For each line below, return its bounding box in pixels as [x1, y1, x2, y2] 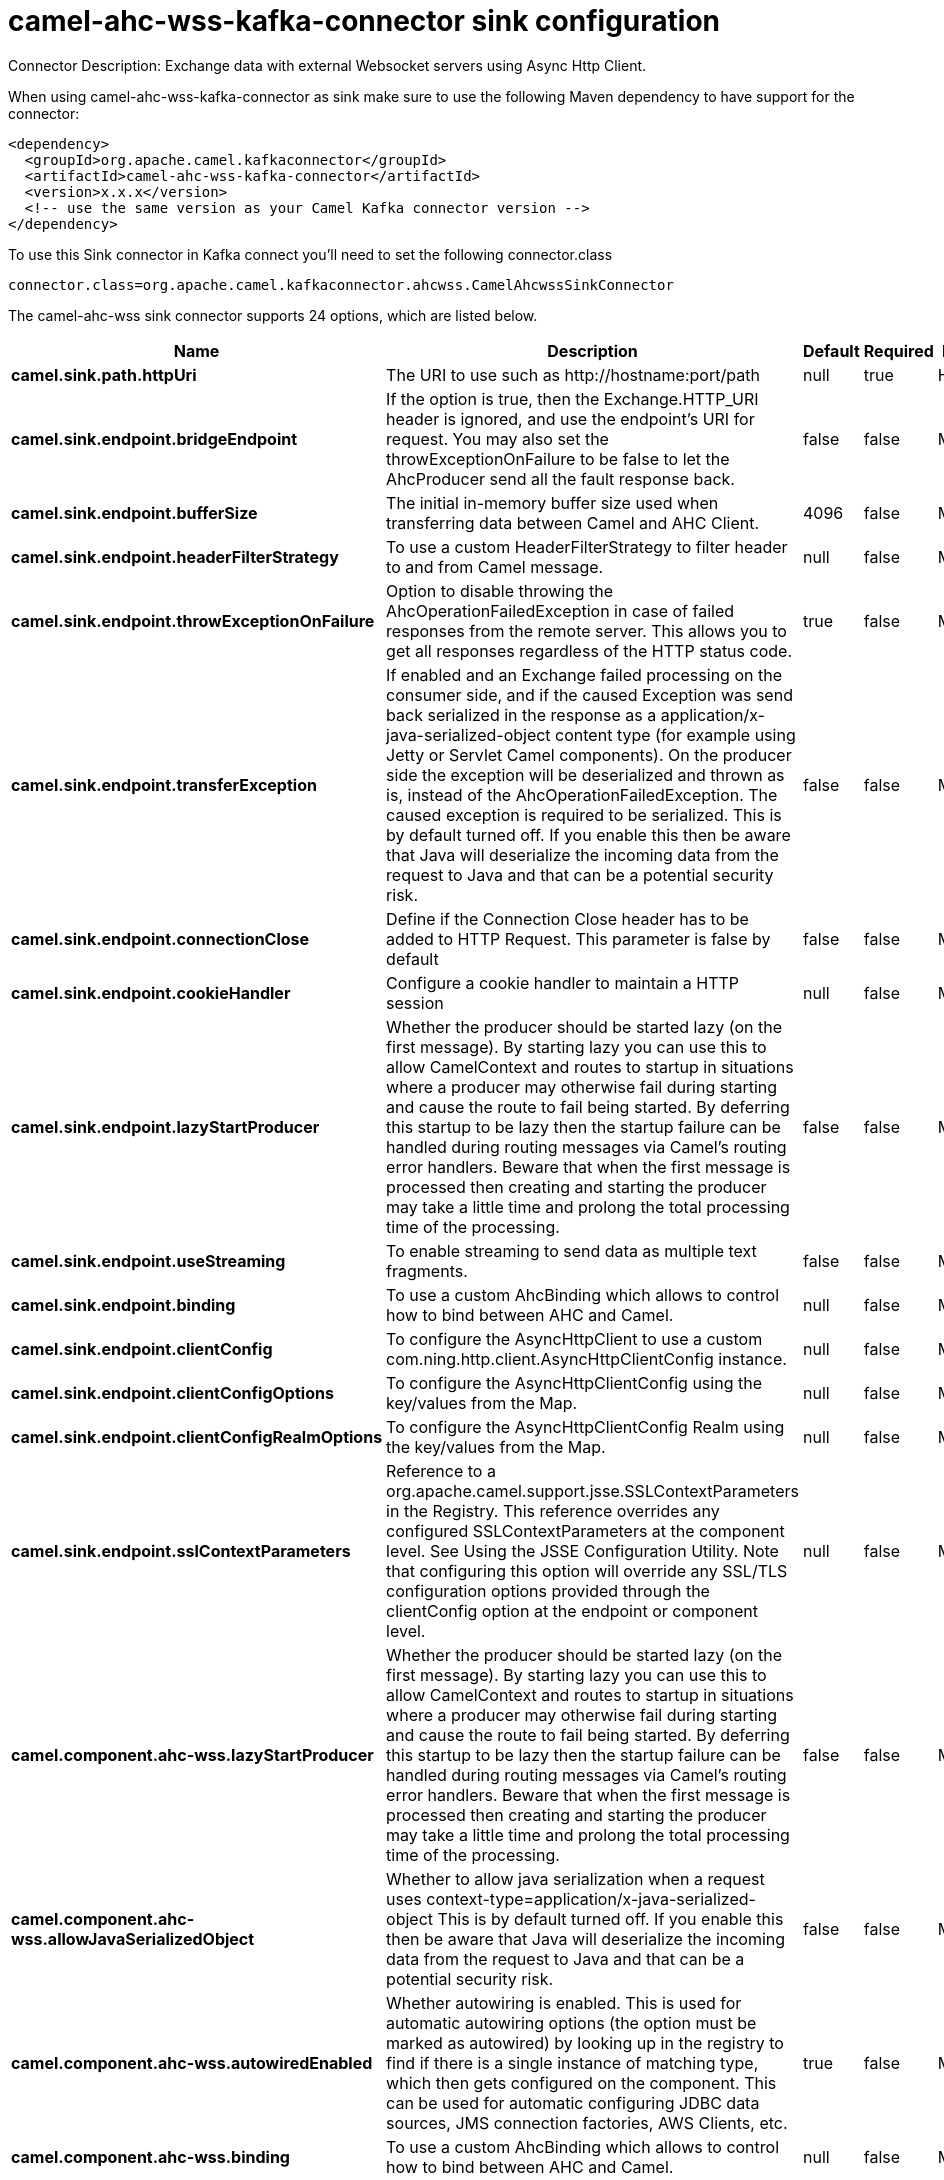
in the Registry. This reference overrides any [386, 1500, 720, 1521]
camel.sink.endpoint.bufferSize [11, 502, 258, 523]
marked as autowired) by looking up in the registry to [386, 2032, 784, 2053]
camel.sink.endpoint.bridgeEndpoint [11, 428, 298, 449]
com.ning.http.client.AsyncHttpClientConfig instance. [386, 1348, 787, 1369]
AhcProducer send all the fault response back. [386, 468, 735, 489]
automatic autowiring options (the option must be [386, 2012, 757, 2033]
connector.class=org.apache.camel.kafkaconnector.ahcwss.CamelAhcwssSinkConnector [8, 276, 674, 293]
